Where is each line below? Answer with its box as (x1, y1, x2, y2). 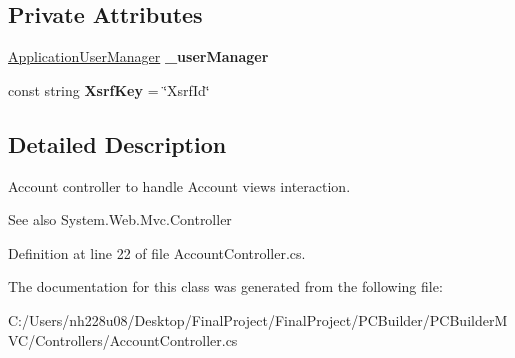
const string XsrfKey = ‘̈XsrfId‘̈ (8, 79, 210, 100)
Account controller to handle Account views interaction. (8, 175, 351, 196)
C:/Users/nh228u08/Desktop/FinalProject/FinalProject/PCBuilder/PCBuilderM (8, 309, 508, 330)
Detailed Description (8, 128, 227, 159)
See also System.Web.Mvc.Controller (8, 209, 232, 230)
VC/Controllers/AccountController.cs (8, 329, 238, 350)
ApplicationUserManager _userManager (8, 46, 269, 67)
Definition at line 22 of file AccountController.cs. (8, 242, 306, 263)
